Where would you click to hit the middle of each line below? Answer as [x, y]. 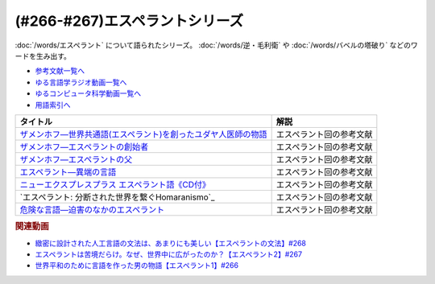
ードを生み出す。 [43, 56]
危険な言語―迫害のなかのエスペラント [92, 209]
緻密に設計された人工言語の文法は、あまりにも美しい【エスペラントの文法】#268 [170, 243]
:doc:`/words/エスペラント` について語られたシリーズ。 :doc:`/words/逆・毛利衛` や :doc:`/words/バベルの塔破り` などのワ [216, 45]
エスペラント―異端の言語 [68, 171]
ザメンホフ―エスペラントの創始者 [84, 146]
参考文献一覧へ [60, 71]
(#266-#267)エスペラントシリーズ [129, 21]
